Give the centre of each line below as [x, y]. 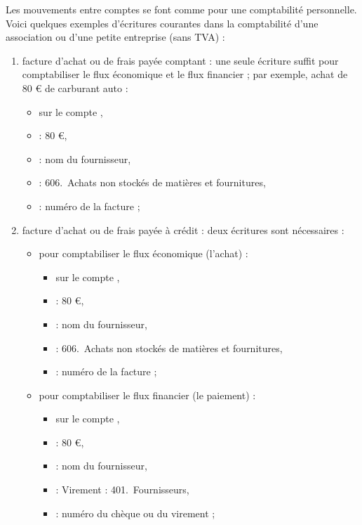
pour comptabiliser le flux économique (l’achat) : [143, 253]
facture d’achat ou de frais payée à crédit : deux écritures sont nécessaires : [183, 229]
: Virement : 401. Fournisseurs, [122, 490]
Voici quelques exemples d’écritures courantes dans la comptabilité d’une [162, 23]
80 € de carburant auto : [75, 87]
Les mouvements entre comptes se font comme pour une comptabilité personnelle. [181, 9]
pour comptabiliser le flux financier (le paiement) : [147, 395]
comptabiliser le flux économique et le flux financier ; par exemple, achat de [185, 74]
